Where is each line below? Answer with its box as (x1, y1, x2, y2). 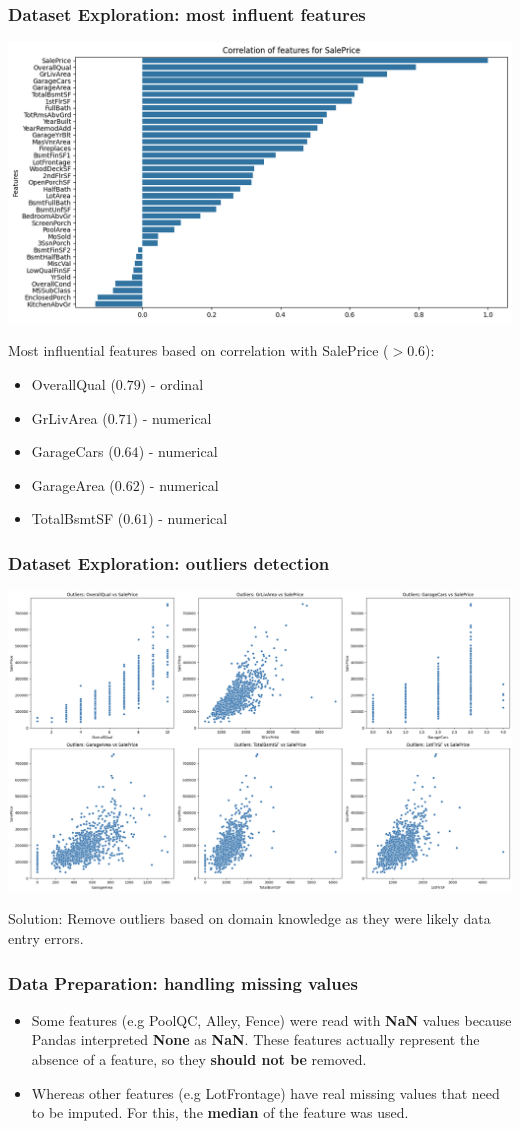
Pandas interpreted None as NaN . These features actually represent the (31, 1029, 480, 1050)
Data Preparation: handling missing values (8, 970, 358, 995)
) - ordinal (140, 373, 204, 394)
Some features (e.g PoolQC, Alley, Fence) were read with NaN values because (31, 1009, 512, 1030)
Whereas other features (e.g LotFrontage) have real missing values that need (31, 1082, 500, 1103)
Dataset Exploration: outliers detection (8, 550, 330, 575)
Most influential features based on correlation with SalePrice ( (8, 340, 389, 361)
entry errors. (8, 928, 84, 949)
